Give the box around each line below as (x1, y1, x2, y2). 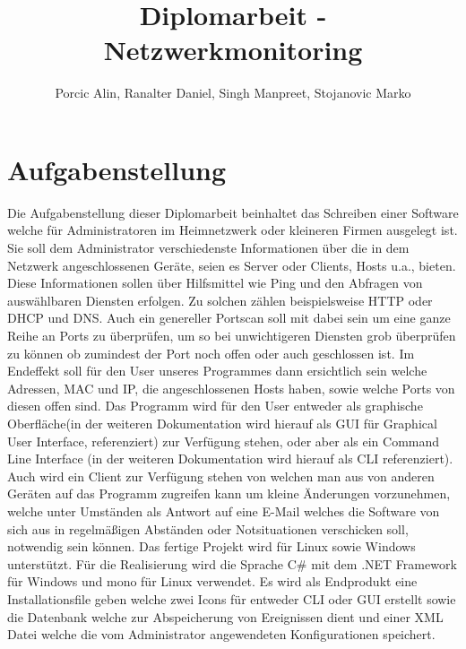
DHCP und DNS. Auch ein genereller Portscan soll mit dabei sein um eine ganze (7, 308, 451, 327)
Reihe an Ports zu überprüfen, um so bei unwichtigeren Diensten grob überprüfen (7, 326, 456, 344)
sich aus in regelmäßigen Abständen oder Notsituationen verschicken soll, (7, 519, 409, 538)
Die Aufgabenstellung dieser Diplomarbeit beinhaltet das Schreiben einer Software (7, 203, 459, 221)
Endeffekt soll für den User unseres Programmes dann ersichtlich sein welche (7, 361, 427, 380)
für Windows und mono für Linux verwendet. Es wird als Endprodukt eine (7, 572, 418, 591)
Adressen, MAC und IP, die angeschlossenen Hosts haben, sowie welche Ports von (7, 378, 455, 397)
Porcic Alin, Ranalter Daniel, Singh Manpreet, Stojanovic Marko (55, 83, 411, 102)
